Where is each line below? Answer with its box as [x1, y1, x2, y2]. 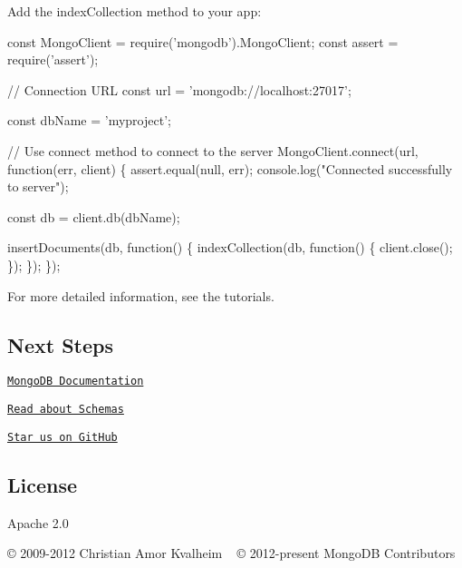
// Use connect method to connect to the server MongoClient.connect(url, [7, 141, 419, 160]
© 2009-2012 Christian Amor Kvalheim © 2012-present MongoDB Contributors [7, 544, 456, 563]
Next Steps [7, 330, 113, 358]
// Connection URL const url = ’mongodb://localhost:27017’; [7, 80, 351, 99]
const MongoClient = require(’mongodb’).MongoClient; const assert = [7, 32, 399, 51]
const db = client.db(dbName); [7, 207, 180, 226]
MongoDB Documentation [7, 375, 144, 388]
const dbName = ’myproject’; [7, 111, 171, 130]
